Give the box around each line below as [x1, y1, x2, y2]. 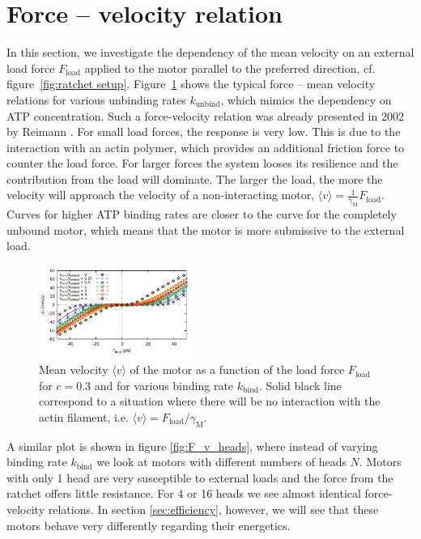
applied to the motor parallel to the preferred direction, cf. [84, 59, 376, 76]
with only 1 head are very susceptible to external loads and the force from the [6, 469, 393, 486]
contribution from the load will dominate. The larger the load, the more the [6, 170, 383, 187]
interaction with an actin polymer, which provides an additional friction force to [6, 138, 405, 155]
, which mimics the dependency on [220, 91, 392, 108]
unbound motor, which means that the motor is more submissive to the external [6, 221, 405, 238]
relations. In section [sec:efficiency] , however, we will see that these [48, 501, 379, 518]
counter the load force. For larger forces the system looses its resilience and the [6, 155, 398, 172]
